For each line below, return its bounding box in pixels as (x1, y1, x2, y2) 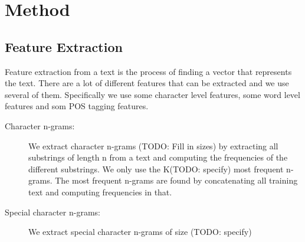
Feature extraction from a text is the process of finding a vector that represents (5, 65, 292, 77)
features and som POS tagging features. (5, 100, 149, 112)
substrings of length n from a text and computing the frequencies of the (28, 151, 288, 163)
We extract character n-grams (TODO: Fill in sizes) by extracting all (28, 139, 278, 152)
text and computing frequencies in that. (28, 185, 172, 198)
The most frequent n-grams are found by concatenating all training (55, 174, 298, 187)
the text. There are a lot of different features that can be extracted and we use (5, 77, 289, 89)
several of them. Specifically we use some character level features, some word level (5, 88, 300, 100)
